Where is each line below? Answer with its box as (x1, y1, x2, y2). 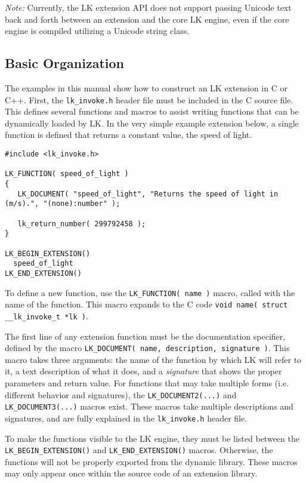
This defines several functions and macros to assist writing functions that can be (5, 105, 299, 118)
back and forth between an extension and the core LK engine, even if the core (5, 13, 289, 25)
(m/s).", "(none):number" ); (5, 199, 120, 208)
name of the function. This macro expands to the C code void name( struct (5, 298, 288, 310)
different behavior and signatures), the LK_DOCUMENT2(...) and (5, 388, 237, 401)
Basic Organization (5, 54, 125, 72)
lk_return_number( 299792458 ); (17, 219, 146, 228)
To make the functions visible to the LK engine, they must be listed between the (5, 432, 299, 444)
